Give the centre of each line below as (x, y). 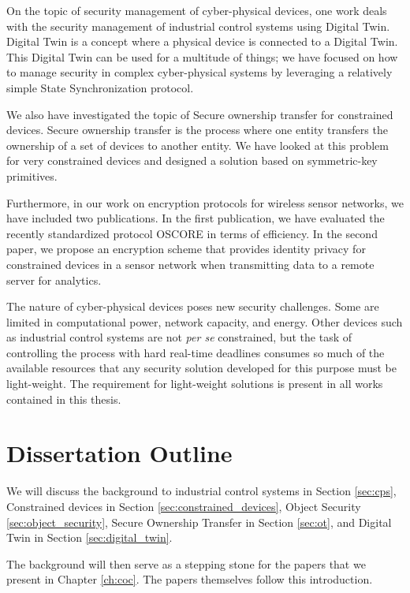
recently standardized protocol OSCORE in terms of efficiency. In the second (192, 233)
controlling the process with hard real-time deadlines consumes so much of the (196, 352)
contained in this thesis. (64, 399)
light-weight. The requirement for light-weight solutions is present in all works (195, 384)
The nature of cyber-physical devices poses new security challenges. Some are (193, 306)
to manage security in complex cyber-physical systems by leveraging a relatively (199, 72)
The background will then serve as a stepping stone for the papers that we (186, 563)
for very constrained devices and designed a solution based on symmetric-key (192, 160)
